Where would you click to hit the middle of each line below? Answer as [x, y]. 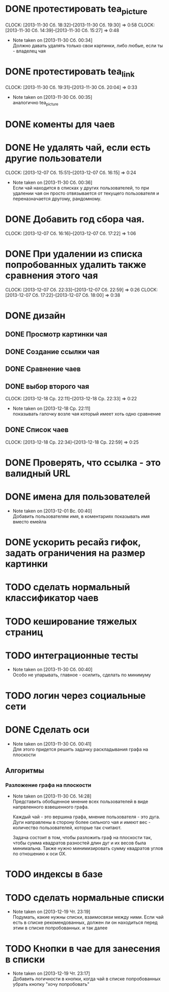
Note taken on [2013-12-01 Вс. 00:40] [52, 511]
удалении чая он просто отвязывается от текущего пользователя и [86, 193]
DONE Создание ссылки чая [52, 352]
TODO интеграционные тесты [72, 655]
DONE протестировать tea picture [76, 10]
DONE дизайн [35, 316]
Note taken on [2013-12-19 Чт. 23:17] [51, 974]
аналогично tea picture [35, 103]
